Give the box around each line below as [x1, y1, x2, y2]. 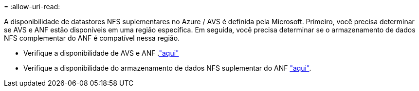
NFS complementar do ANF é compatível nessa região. [4, 34, 180, 42]
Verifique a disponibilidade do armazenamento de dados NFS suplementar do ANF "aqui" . [23, 64, 311, 72]
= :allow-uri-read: [4, 2, 60, 11]
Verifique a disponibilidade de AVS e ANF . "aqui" [23, 49, 179, 57]
